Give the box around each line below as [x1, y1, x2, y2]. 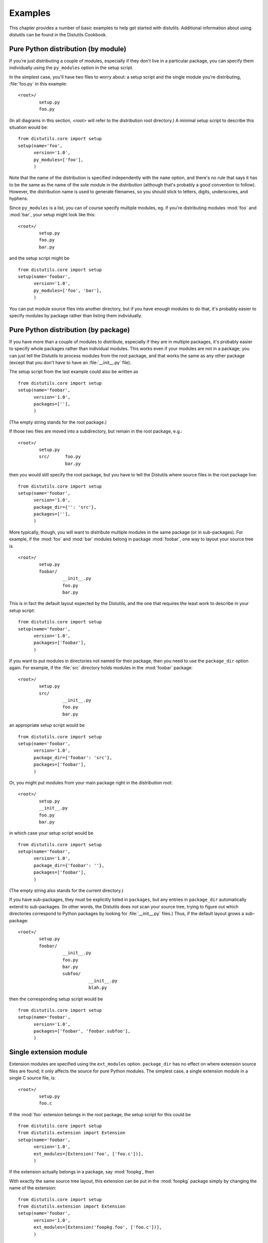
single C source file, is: [9, 1075, 56, 1081]
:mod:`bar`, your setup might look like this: [9, 212, 96, 218]
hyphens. [9, 195, 28, 201]
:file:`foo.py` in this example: [9, 81, 67, 87]
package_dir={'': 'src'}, [33, 504, 97, 510]
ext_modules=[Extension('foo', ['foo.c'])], [33, 1151, 144, 1156]
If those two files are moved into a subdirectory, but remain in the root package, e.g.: [9, 428, 183, 435]
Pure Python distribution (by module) [9, 45, 127, 53]
